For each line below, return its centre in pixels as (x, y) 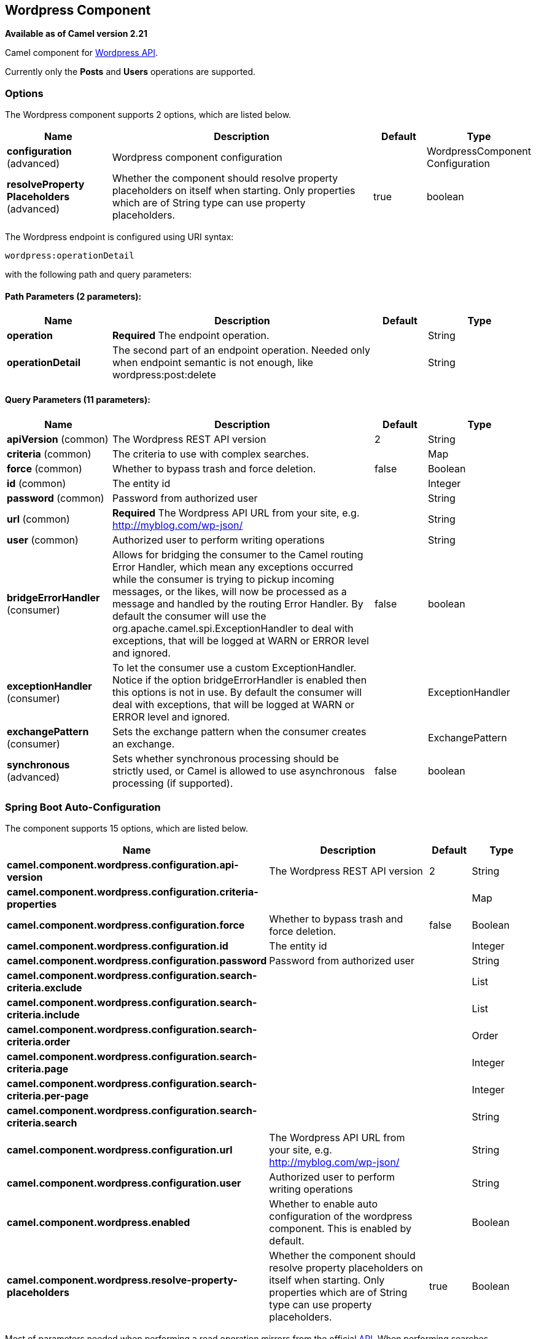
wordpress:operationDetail (70, 256)
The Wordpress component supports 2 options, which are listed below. (148, 115)
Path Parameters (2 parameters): (73, 296)
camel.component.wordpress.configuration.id (118, 946)
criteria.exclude (45, 988)
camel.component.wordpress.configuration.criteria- (133, 892)
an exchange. (144, 744)
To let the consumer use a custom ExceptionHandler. (235, 667)
